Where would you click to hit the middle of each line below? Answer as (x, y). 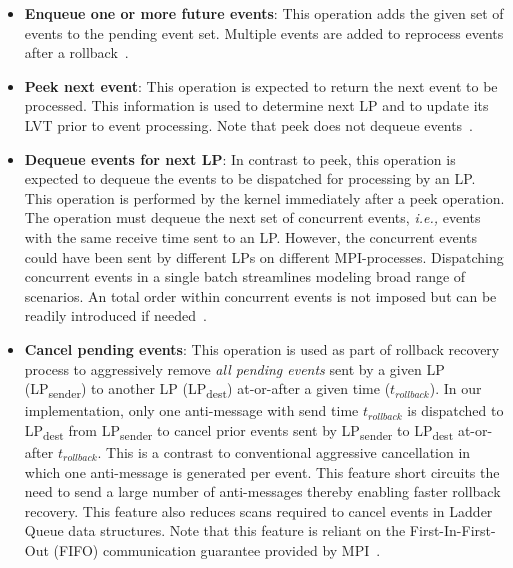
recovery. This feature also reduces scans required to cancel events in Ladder (258, 510)
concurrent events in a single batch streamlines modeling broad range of (245, 276)
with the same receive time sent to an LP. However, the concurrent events (250, 236)
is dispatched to (455, 410)
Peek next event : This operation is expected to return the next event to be (261, 85)
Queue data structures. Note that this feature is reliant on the (215, 530)
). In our (455, 388)
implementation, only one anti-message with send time (191, 410)
